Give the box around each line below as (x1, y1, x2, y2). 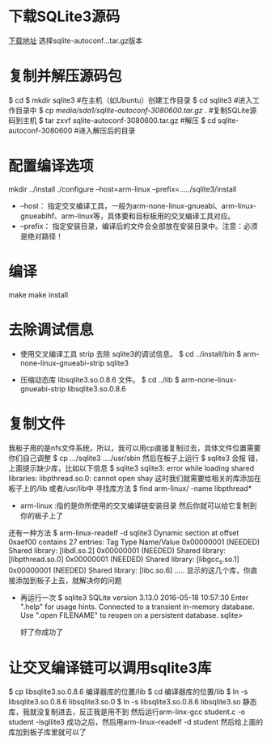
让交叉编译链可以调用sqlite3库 (8, 658, 212, 677)
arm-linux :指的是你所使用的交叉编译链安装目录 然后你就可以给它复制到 (19, 501, 257, 510)
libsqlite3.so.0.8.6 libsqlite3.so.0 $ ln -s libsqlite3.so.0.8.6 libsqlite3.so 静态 (8, 697, 257, 707)
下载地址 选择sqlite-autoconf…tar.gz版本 (8, 36, 143, 45)
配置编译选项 (8, 157, 95, 175)
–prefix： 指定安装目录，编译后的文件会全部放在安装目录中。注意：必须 (19, 221, 258, 230)
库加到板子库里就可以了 (8, 727, 87, 737)
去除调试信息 (8, 320, 95, 339)
